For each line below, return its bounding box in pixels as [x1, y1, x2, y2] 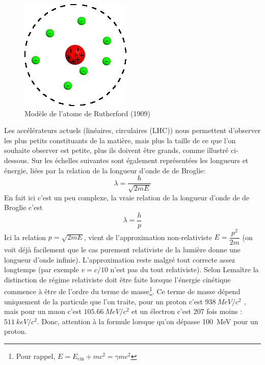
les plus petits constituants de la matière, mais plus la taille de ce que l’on [4, 135, 236, 145]
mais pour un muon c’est [4, 306, 82, 317]
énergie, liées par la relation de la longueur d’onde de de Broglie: [4, 165, 206, 175]
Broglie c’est [4, 202, 43, 213]
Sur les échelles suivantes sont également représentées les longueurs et [31, 154, 249, 165]
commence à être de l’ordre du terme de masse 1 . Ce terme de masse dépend [4, 284, 241, 297]
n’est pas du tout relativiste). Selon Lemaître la [110, 264, 259, 275]
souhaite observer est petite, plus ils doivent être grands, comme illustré [4, 145, 229, 155]
